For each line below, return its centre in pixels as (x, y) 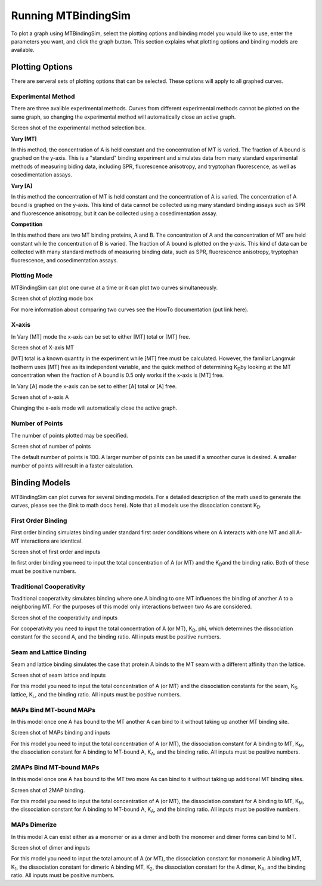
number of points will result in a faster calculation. (72, 466)
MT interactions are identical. (47, 541)
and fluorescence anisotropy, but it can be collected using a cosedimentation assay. (114, 213)
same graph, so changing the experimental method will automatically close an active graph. (123, 117)
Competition (27, 224)
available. (23, 50)
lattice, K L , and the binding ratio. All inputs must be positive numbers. (96, 695)
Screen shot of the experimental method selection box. (78, 128)
